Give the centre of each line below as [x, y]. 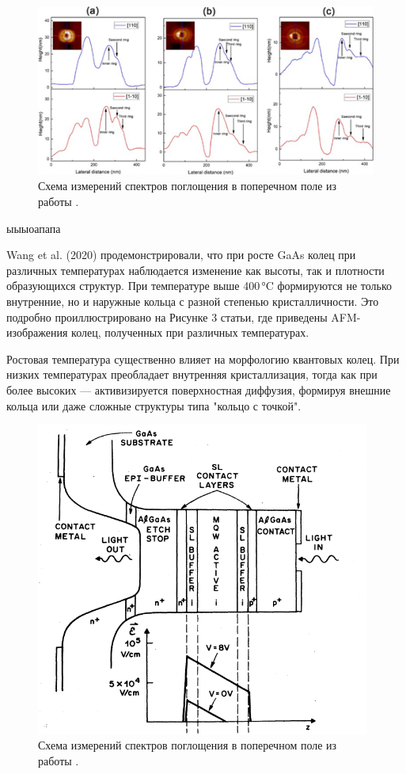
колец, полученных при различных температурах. [190, 332]
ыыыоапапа [34, 228]
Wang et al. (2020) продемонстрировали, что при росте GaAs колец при [181, 255]
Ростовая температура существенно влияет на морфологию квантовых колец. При [203, 358]
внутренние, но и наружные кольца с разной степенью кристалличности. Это [193, 301]
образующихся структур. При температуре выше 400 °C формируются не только [199, 286]
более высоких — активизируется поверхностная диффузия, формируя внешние [199, 389]
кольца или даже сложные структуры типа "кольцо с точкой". [154, 405]
